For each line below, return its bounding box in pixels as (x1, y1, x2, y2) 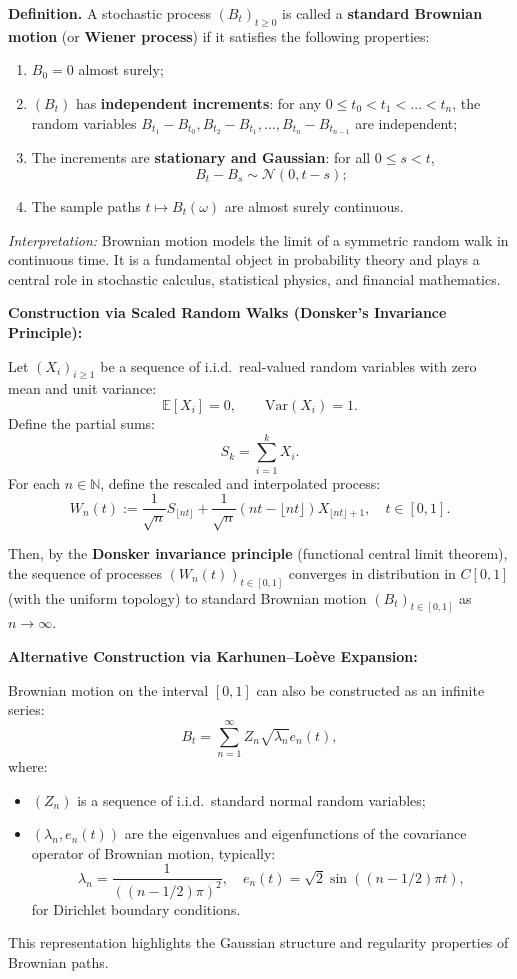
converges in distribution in (288, 562, 456, 583)
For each (8, 472, 60, 493)
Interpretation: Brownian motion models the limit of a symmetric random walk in (8, 229, 509, 250)
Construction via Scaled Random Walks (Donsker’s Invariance (8, 302, 447, 323)
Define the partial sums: (8, 412, 155, 433)
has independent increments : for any (75, 92, 322, 113)
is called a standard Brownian (282, 3, 483, 23)
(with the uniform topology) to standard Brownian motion (8, 587, 367, 608)
